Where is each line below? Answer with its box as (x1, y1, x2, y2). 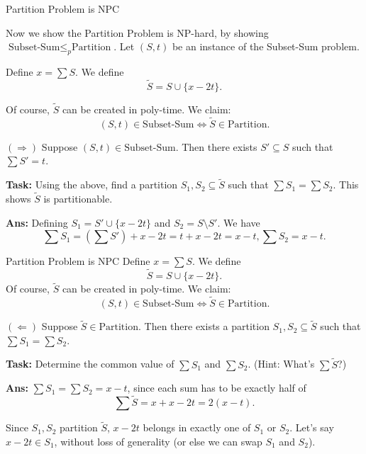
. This (333, 177, 359, 192)
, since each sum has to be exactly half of (127, 380, 306, 395)
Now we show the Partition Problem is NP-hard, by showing (6, 25, 269, 40)
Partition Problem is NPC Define (6, 254, 150, 268)
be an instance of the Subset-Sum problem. (172, 39, 360, 54)
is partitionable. (43, 191, 113, 206)
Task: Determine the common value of (6, 356, 174, 371)
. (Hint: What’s (248, 356, 315, 371)
